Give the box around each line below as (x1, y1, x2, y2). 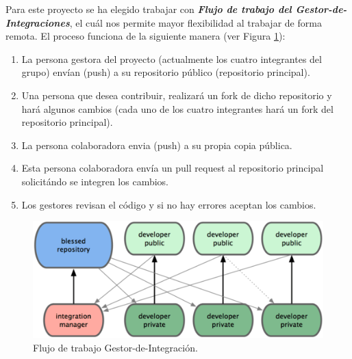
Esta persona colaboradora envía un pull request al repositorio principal (21, 161, 324, 175)
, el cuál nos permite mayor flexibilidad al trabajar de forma (69, 15, 322, 29)
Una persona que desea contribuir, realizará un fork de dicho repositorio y (21, 88, 332, 102)
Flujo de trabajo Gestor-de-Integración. (33, 341, 198, 354)
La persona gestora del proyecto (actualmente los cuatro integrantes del (21, 51, 322, 66)
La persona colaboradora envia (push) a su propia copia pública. (21, 137, 292, 152)
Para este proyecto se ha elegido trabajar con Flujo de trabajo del (5, 2, 292, 16)
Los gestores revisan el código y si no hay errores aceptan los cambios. (21, 197, 316, 211)
